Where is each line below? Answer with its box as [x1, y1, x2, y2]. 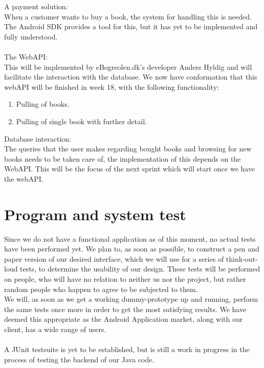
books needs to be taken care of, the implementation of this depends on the [4, 153, 241, 164]
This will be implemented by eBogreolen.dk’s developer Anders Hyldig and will [4, 61, 252, 72]
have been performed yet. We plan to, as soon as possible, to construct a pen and [4, 243, 259, 254]
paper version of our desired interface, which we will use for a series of [4, 253, 224, 264]
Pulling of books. [16, 99, 70, 109]
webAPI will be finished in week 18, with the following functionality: [4, 81, 219, 92]
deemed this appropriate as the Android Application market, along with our [4, 314, 243, 324]
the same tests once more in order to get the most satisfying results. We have [4, 303, 247, 314]
